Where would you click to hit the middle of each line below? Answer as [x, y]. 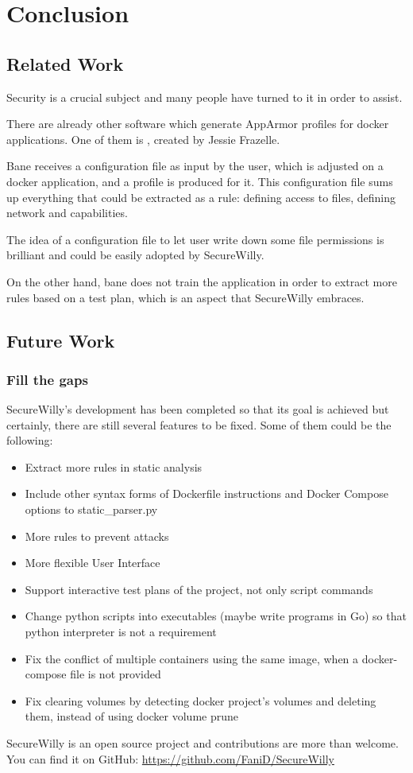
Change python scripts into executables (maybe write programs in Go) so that [216, 616]
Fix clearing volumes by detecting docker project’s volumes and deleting [201, 700]
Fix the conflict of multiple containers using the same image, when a [192, 658]
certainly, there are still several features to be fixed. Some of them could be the [199, 424]
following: [30, 440]
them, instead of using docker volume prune [131, 716]
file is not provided [116, 674]
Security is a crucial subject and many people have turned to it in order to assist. [205, 97]
